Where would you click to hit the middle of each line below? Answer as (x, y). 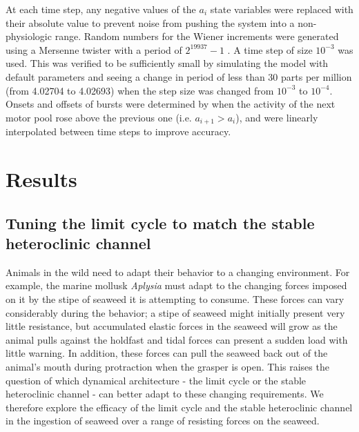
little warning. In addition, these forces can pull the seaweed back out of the (167, 353)
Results (41, 178)
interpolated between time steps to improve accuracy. (118, 131)
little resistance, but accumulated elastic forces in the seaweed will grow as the (172, 326)
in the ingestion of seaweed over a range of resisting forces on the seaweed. (163, 421)
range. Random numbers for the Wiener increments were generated (197, 36)
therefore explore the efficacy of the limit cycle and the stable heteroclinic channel (179, 407)
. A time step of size (270, 49)
